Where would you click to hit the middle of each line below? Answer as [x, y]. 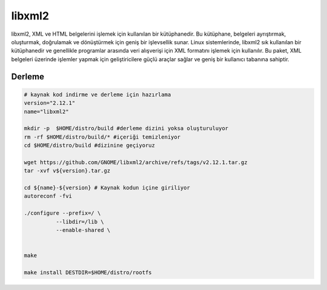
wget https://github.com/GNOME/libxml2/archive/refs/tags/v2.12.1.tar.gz [136, 162]
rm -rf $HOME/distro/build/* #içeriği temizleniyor [102, 137]
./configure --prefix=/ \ [62, 213]
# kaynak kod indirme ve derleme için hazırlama [97, 94]
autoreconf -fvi [48, 196]
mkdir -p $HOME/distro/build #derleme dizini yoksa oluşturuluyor [126, 128]
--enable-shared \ [83, 230]
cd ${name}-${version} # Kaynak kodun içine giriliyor [107, 188]
